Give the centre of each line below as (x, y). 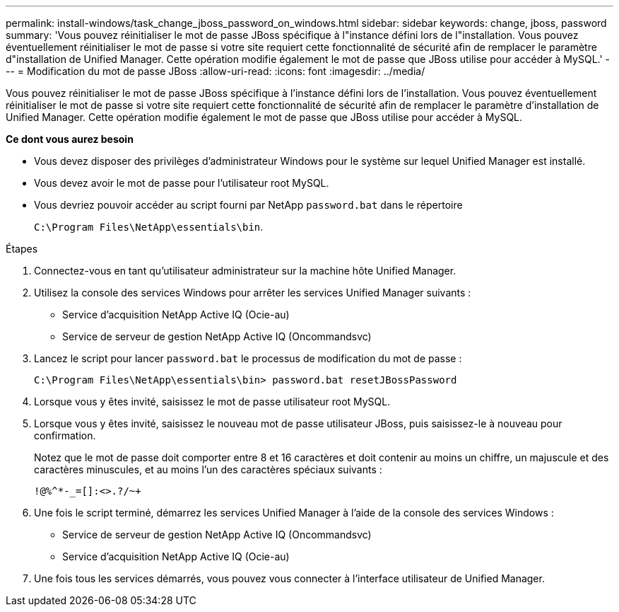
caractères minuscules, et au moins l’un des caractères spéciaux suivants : (208, 469)
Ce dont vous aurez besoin (70, 139)
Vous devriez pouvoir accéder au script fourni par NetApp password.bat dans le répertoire (248, 205)
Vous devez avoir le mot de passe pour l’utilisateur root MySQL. (182, 183)
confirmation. (65, 435)
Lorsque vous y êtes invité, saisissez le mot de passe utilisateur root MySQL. (212, 402)
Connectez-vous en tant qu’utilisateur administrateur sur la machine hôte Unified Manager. (245, 271)
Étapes (22, 249)
